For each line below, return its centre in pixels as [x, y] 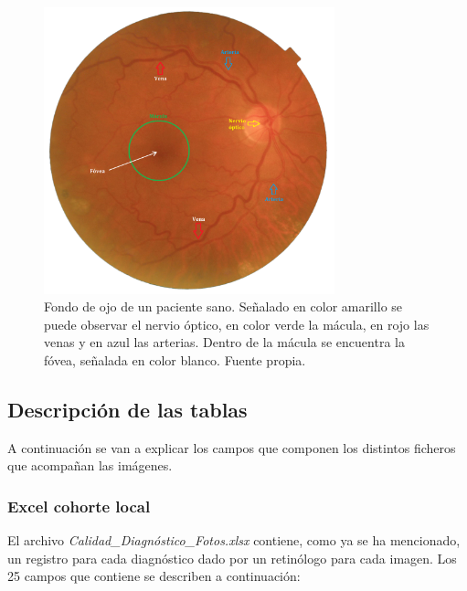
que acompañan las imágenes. [90, 465]
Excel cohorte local [79, 506]
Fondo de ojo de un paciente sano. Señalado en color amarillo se [223, 306]
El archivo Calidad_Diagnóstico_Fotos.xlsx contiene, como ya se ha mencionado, [234, 540]
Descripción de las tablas [127, 409]
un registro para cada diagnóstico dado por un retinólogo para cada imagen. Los [232, 558]
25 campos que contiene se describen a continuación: [154, 576]
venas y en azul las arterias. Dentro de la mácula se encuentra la [224, 342]
